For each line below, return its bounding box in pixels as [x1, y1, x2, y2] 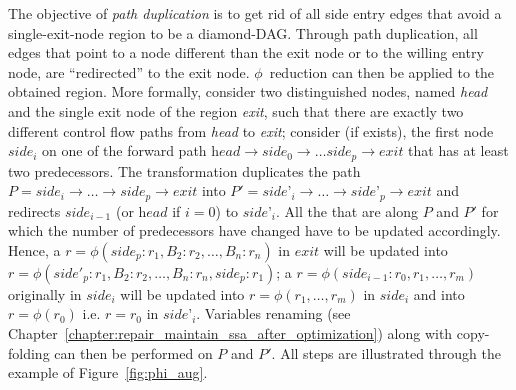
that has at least [408, 140, 509, 161]
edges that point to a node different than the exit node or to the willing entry [8, 42, 484, 63]
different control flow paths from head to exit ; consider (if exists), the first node [8, 120, 494, 141]
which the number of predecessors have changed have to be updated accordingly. [8, 220, 501, 241]
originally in [8, 283, 82, 304]
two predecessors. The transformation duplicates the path [8, 160, 361, 181]
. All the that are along [276, 200, 419, 221]
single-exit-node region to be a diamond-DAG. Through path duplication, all [8, 22, 478, 43]
